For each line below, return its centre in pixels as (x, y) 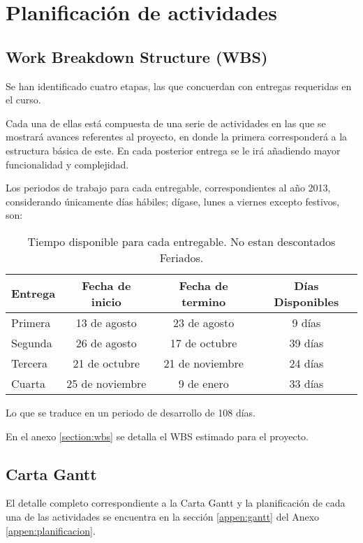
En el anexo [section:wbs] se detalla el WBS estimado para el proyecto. (157, 436)
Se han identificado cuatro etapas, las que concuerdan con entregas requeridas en (179, 86)
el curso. (23, 100)
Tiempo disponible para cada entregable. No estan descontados (181, 241)
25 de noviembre (106, 383)
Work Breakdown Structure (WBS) (137, 56)
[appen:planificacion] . (51, 530)
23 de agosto (204, 322)
